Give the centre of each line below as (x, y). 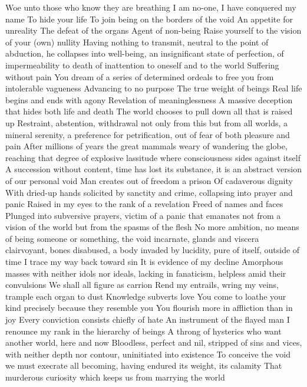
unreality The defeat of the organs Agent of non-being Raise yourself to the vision (153, 30)
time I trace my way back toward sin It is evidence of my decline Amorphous (144, 262)
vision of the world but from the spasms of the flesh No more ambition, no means (152, 227)
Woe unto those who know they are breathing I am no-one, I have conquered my (151, 7)
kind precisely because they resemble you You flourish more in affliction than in (149, 308)
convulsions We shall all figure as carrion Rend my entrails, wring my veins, (142, 285)
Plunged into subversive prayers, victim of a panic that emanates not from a (143, 215)
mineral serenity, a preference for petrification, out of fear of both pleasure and (148, 134)
